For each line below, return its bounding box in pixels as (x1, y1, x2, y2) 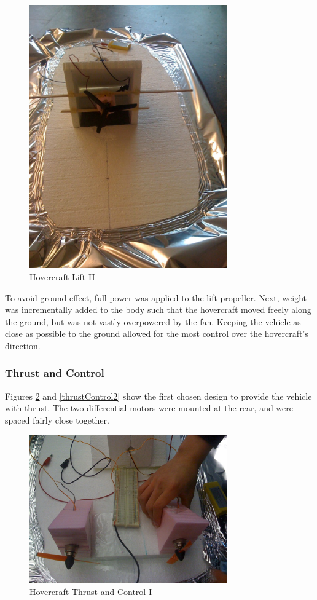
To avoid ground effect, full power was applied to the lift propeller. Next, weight (5, 291, 307, 304)
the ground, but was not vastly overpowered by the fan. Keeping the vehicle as (5, 315, 301, 328)
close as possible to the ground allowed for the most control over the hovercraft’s (5, 327, 308, 340)
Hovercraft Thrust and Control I (29, 585, 152, 598)
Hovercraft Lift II (29, 270, 95, 283)
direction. (5, 339, 41, 352)
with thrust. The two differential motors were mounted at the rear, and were (5, 401, 293, 414)
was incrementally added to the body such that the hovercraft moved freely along (5, 303, 311, 316)
